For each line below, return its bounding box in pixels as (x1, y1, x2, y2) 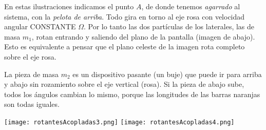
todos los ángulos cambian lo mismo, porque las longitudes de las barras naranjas (4, 88, 260, 99)
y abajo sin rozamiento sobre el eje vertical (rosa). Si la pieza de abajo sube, (4, 79, 244, 89)
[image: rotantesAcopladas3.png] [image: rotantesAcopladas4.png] (4, 118, 235, 126)
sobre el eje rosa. (4, 51, 56, 62)
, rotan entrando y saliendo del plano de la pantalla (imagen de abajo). (31, 31, 255, 42)
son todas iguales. (4, 99, 60, 109)
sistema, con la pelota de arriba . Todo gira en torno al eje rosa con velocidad (4, 11, 245, 22)
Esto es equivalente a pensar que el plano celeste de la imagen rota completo (4, 41, 245, 52)
